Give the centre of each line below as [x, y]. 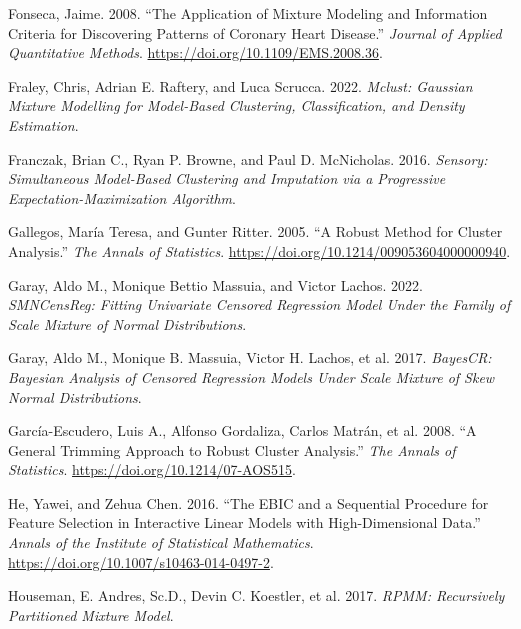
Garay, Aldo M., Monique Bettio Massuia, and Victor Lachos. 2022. [215, 284]
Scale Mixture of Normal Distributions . [127, 323]
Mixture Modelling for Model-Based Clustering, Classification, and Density [236, 105]
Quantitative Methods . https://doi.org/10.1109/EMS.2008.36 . [195, 52]
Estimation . [43, 124]
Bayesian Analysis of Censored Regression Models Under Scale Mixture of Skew [251, 376]
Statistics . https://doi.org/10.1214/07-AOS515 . [152, 469]
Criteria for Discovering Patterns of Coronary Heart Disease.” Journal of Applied [255, 32]
